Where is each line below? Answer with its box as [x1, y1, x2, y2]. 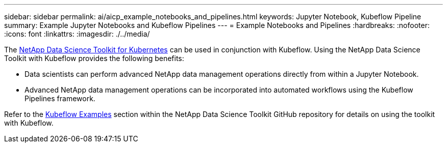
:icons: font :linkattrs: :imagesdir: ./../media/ [4, 30, 150, 38]
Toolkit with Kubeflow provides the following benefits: [4, 54, 184, 63]
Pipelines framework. [24, 94, 95, 103]
